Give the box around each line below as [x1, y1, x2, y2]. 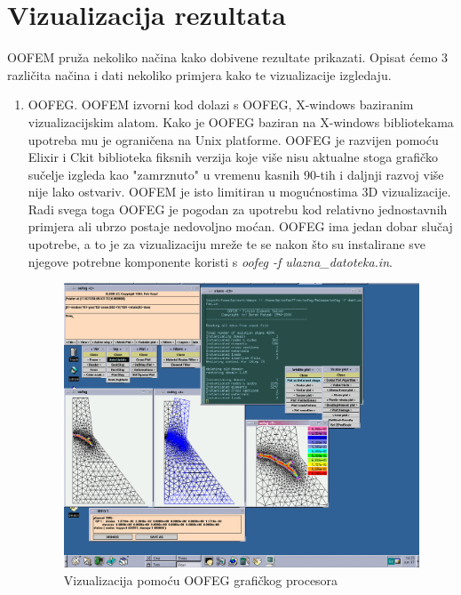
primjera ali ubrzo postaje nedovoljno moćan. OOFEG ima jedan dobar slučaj [28, 217, 453, 236]
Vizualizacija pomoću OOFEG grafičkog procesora [63, 570, 338, 589]
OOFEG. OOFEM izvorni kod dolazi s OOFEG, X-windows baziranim [28, 95, 414, 114]
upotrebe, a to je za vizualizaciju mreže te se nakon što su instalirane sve [28, 235, 426, 253]
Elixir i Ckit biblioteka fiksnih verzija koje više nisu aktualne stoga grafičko [28, 148, 438, 166]
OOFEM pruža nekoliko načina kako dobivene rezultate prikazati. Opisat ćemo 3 [7, 48, 449, 67]
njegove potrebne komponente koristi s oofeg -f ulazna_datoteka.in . [28, 252, 393, 270]
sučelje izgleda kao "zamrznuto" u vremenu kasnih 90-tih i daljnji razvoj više [28, 165, 444, 183]
